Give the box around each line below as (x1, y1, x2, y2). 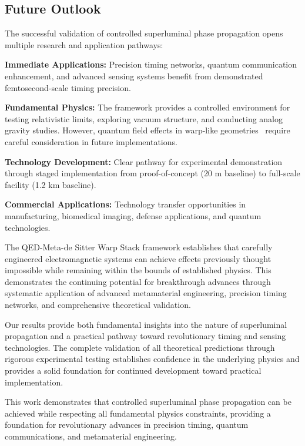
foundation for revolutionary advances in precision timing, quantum (5, 418, 249, 431)
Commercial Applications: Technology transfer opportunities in (5, 198, 246, 210)
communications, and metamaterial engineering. (5, 430, 177, 442)
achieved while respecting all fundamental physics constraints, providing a (5, 407, 271, 419)
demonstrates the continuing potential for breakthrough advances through (5, 275, 271, 287)
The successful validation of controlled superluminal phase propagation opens (5, 27, 283, 39)
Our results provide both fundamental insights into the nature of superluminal (5, 318, 287, 330)
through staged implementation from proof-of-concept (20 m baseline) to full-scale (5, 167, 300, 179)
